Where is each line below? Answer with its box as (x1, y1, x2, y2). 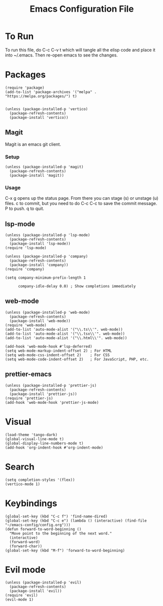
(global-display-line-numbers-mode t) (5, 441, 84, 446)
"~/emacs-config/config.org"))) (5, 522, 71, 527)
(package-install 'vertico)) (9, 115, 69, 120)
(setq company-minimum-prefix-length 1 (5, 275, 86, 281)
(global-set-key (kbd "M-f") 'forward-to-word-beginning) (5, 548, 125, 553)
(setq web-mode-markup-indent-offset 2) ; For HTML (5, 348, 112, 353)
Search (5, 461, 35, 472)
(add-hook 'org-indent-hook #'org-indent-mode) (5, 445, 104, 450)
